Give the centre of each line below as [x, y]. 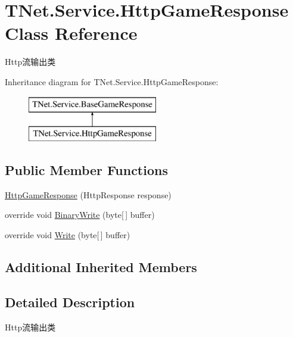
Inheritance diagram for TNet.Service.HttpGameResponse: [112, 81]
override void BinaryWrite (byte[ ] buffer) [80, 215]
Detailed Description [70, 302]
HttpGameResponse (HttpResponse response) [88, 194]
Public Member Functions [86, 170]
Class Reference [71, 33]
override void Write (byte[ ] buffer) [68, 235]
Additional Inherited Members [101, 267]
